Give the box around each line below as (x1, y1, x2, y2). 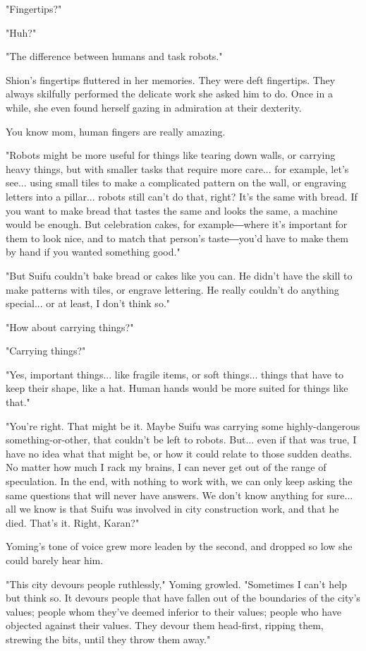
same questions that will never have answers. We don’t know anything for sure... (6, 487, 353, 502)
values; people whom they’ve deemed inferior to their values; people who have (6, 604, 341, 619)
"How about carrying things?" (6, 319, 134, 334)
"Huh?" (6, 25, 37, 40)
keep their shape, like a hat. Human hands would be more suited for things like (6, 381, 348, 395)
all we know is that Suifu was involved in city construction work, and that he (6, 501, 339, 516)
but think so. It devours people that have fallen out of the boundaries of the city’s (6, 590, 360, 605)
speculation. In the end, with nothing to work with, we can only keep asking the (6, 474, 353, 489)
